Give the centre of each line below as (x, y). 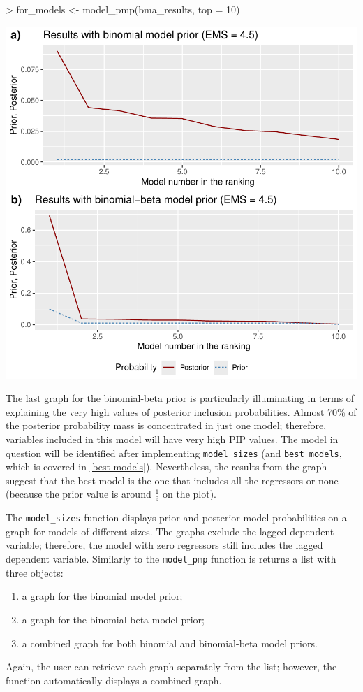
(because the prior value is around (79, 494)
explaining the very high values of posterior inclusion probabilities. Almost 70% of (181, 411)
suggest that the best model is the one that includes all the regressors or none (172, 480)
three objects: (35, 572)
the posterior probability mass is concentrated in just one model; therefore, (166, 425)
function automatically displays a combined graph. (114, 680)
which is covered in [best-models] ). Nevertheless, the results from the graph (166, 467)
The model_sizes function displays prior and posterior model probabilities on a (176, 518)
